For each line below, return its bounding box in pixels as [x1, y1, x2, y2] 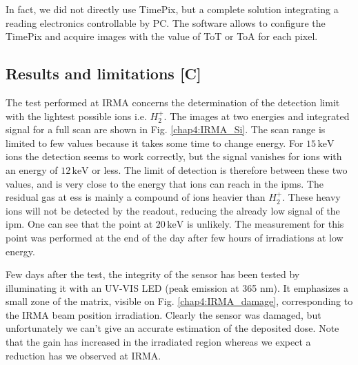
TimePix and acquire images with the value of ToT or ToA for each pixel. [6, 29, 318, 43]
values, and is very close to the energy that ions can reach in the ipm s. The [6, 176, 324, 190]
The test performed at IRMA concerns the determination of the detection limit [6, 95, 340, 109]
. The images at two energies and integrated [163, 108, 350, 123]
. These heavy [282, 190, 341, 204]
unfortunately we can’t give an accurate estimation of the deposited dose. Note [6, 321, 339, 335]
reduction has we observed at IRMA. [6, 348, 161, 362]
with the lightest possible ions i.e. [6, 108, 147, 123]
